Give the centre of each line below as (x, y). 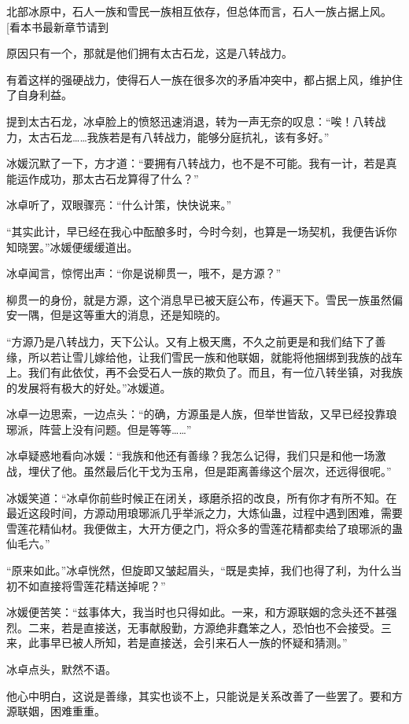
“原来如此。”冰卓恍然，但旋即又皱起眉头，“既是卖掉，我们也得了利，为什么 (199, 570)
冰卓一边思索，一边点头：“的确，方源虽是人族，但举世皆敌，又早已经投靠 (196, 414)
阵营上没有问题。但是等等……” (115, 429)
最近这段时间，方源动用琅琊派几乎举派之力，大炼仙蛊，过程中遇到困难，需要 (204, 513)
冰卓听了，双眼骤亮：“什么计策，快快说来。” (119, 205)
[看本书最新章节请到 (57, 26)
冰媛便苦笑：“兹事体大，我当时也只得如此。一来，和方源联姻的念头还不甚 (196, 612)
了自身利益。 (39, 95)
